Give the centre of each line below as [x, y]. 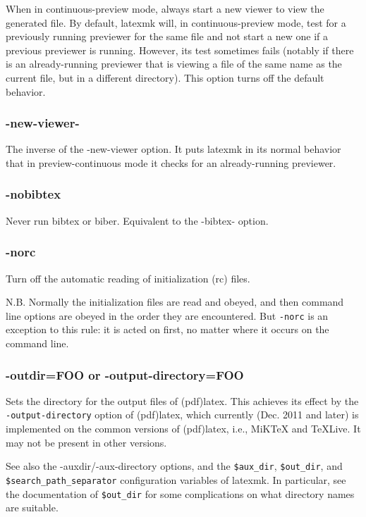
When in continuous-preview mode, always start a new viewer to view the [165, 8]
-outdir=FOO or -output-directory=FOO [125, 374]
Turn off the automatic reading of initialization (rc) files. [128, 278]
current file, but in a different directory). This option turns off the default [165, 77]
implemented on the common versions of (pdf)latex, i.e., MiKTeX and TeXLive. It [183, 429]
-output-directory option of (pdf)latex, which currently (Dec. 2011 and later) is [182, 415]
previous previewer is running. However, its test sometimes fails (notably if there [180, 50]
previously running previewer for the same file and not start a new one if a [167, 36]
